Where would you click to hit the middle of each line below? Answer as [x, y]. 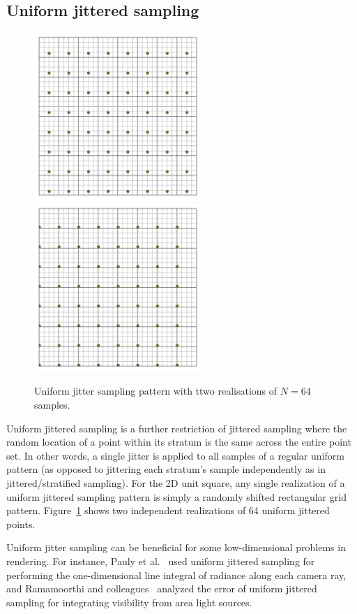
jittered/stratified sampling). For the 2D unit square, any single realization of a [176, 482]
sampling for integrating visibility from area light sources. [129, 602]
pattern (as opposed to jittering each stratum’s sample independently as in [166, 469]
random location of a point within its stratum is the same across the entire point [179, 442]
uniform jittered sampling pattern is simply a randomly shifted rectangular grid [176, 496]
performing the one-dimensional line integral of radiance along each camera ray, [176, 575]
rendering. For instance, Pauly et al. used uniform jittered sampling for [161, 561]
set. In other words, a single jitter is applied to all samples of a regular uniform [175, 455]
